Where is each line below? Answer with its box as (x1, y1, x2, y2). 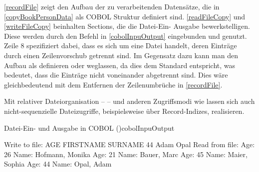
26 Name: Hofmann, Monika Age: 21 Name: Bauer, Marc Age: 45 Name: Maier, (4, 149, 248, 159)
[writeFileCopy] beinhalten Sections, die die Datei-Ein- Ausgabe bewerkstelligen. (4, 21, 250, 31)
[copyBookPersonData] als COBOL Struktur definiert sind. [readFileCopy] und (4, 11, 246, 21)
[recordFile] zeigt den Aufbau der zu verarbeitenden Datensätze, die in (4, 1, 220, 11)
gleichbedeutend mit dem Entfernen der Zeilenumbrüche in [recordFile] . (4, 79, 223, 89)
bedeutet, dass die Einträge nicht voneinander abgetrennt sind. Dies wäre (4, 70, 228, 80)
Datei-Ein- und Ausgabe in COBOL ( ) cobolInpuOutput (4, 122, 175, 133)
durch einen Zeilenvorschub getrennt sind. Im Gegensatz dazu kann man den (4, 50, 239, 60)
